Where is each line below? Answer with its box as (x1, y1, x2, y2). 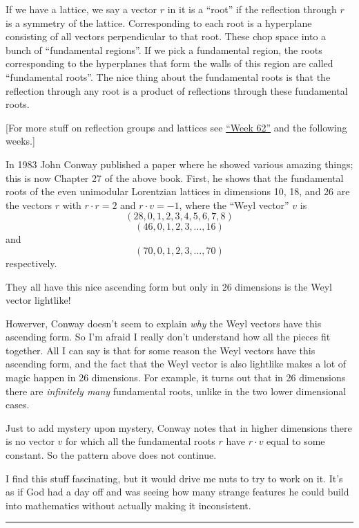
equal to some (266, 434, 325, 448)
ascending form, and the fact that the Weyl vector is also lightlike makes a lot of (6, 356, 347, 371)
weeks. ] (6, 134, 35, 148)
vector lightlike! (6, 293, 71, 307)
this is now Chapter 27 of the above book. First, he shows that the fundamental (6, 170, 344, 185)
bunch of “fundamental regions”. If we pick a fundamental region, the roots (6, 42, 322, 57)
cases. (6, 397, 30, 412)
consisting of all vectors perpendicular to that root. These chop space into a (6, 29, 327, 44)
